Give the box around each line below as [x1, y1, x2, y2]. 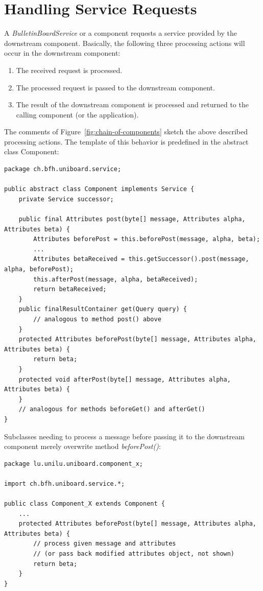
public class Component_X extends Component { [4, 500, 165, 508]
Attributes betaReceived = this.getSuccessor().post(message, [33, 255, 249, 263]
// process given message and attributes [33, 540, 176, 548]
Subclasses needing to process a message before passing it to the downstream [4, 431, 245, 441]
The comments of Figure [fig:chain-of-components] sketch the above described [4, 126, 248, 137]
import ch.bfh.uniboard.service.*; [4, 480, 125, 487]
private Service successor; [18, 195, 114, 203]
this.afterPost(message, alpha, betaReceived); [33, 275, 198, 283]
